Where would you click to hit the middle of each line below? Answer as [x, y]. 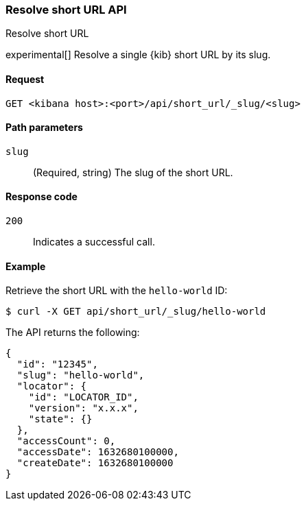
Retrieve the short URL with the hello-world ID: [117, 291]
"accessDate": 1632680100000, [98, 452]
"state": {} [60, 419]
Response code [42, 197]
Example [26, 266]
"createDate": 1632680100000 [95, 463]
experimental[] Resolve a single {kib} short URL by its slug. [138, 55]
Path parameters [44, 128]
